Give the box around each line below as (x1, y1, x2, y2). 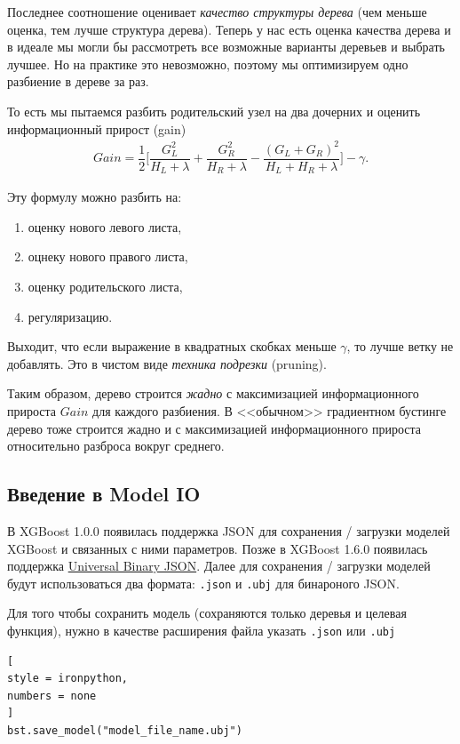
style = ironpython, (7, 672, 129, 685)
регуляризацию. (28, 307, 113, 325)
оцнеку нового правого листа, (28, 247, 188, 266)
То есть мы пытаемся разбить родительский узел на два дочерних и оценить (7, 101, 421, 120)
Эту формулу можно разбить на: (7, 188, 182, 206)
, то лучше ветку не (346, 337, 454, 356)
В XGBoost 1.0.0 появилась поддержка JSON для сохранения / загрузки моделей (7, 521, 450, 540)
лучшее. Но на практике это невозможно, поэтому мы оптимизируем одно (7, 54, 408, 73)
